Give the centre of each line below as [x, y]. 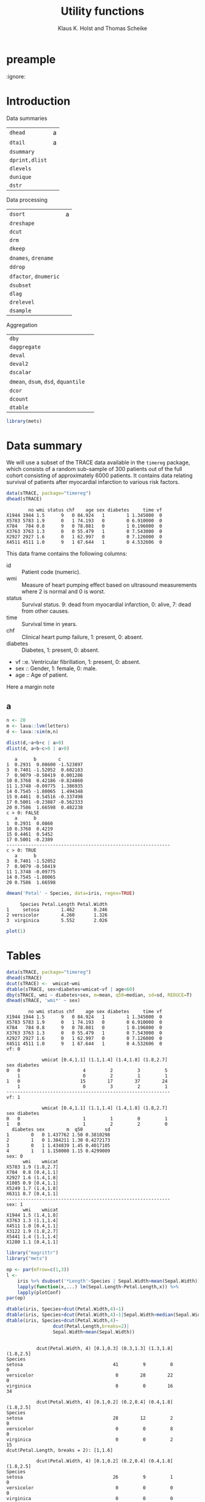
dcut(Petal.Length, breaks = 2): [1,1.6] [60, 1450]
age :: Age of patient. [41, 675]
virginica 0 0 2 [90, 1440]
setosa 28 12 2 [90, 1418]
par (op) [16, 1298]
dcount [19, 399]
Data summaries [27, 118]
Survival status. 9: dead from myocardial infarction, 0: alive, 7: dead [106, 605]
